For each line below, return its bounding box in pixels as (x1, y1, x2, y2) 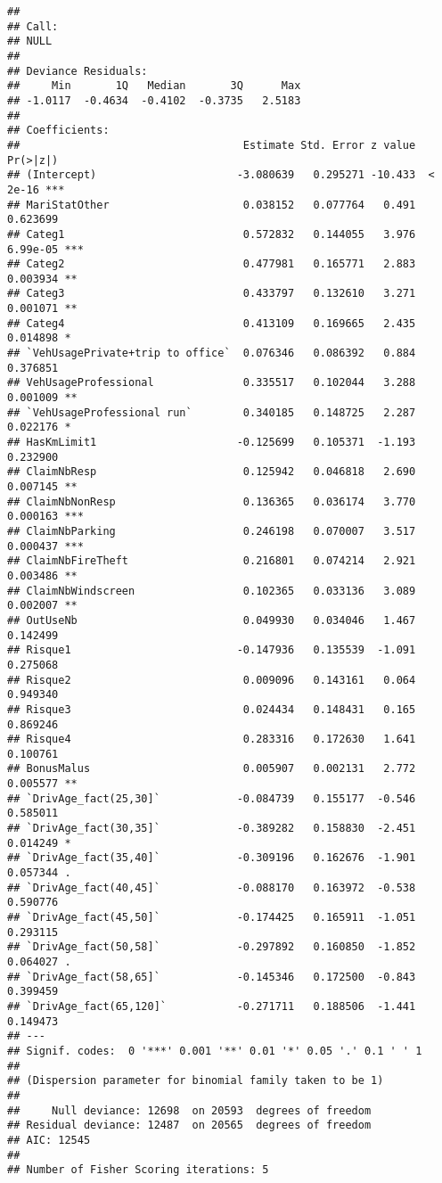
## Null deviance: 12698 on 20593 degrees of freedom (7, 1104, 372, 1117)
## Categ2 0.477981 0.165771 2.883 (7, 258, 416, 271)
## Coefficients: (7, 124, 110, 137)
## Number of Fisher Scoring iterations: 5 (7, 1163, 269, 1177)
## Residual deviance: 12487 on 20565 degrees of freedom (7, 1119, 372, 1132)
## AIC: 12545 (7, 1133, 91, 1146)
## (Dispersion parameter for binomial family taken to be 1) (7, 1074, 384, 1088)
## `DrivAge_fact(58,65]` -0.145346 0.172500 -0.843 (7, 970, 416, 983)
